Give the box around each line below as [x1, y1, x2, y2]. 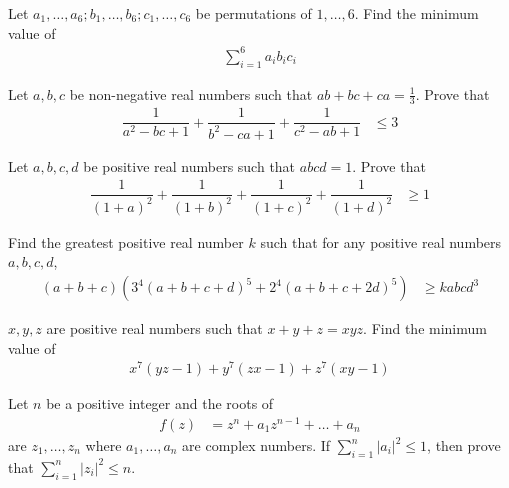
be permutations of [195, 3, 312, 23]
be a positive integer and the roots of [46, 393, 274, 414]
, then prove [427, 435, 501, 456]
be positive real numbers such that [83, 155, 296, 176]
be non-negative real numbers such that [69, 83, 313, 104]
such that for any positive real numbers [260, 231, 502, 252]
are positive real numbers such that [46, 318, 263, 339]
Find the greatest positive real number [8, 231, 244, 252]
